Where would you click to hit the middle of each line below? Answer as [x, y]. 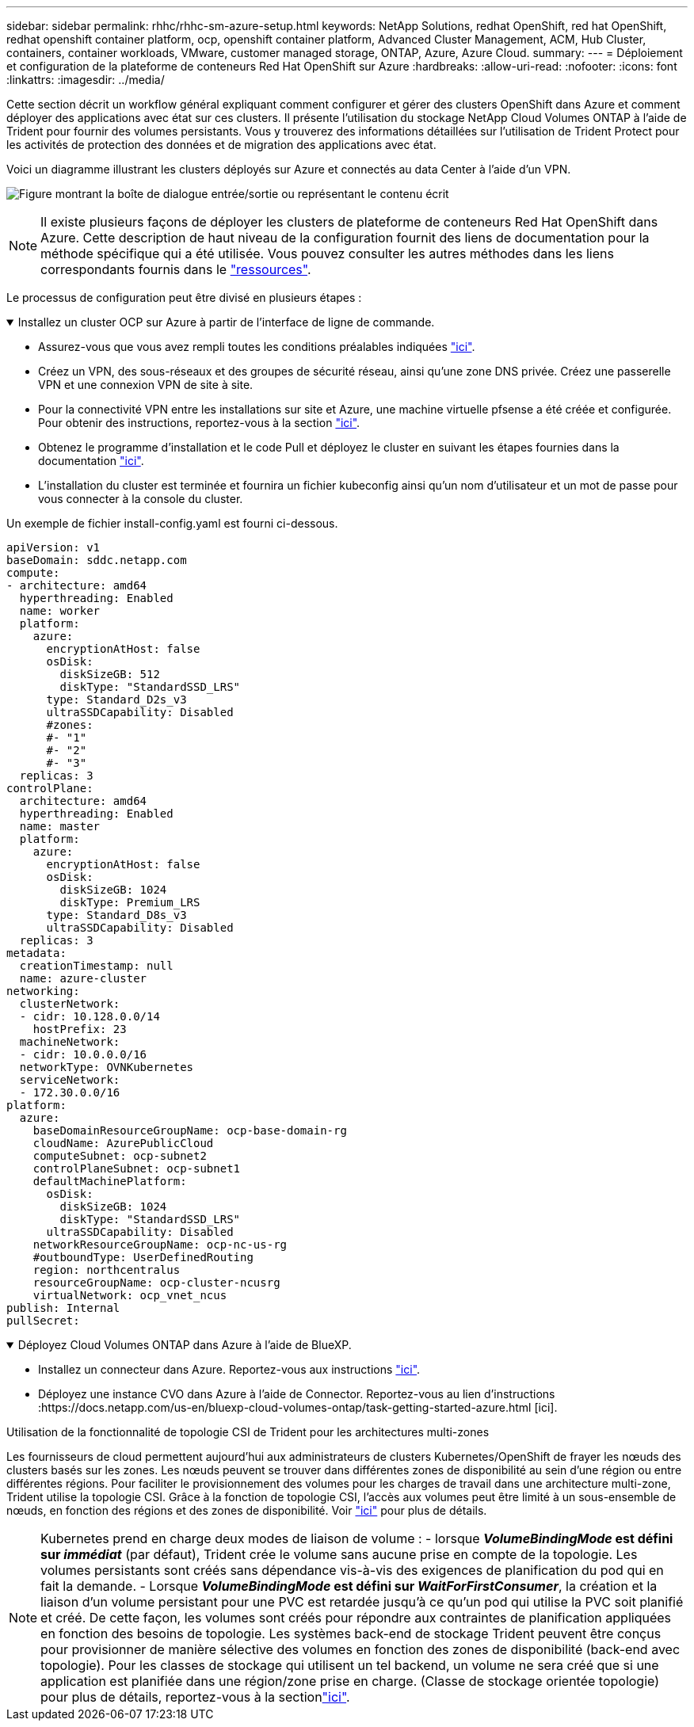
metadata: [36, 953]
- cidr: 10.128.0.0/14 [90, 1016]
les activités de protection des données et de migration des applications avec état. [221, 145]
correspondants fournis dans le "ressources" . [176, 269]
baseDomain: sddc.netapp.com [97, 560]
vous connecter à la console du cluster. [141, 499]
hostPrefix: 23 [80, 1029]
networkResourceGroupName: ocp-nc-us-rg [160, 1245]
